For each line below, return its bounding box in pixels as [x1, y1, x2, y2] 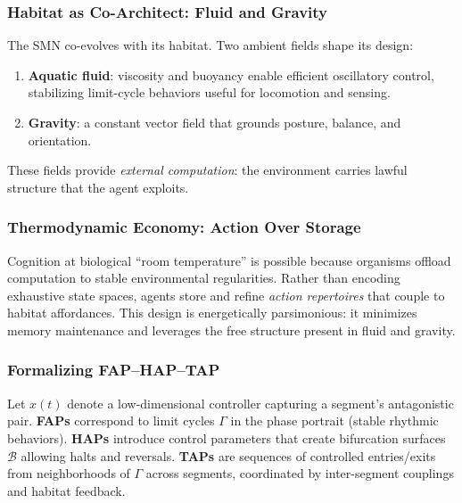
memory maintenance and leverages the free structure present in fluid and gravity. [7, 320, 456, 339]
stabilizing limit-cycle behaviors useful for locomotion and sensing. [28, 83, 391, 102]
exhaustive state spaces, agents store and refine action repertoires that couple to [7, 285, 445, 304]
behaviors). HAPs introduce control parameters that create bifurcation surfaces [7, 428, 446, 447]
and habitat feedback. [7, 481, 126, 499]
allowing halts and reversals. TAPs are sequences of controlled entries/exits [21, 446, 436, 465]
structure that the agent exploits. [7, 177, 189, 196]
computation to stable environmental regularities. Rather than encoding [7, 268, 400, 287]
